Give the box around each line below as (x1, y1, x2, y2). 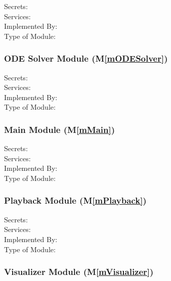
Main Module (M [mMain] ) (4, 123, 115, 135)
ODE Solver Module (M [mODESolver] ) (4, 52, 168, 65)
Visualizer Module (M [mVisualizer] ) (4, 265, 154, 278)
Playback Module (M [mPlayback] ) (4, 194, 147, 207)
